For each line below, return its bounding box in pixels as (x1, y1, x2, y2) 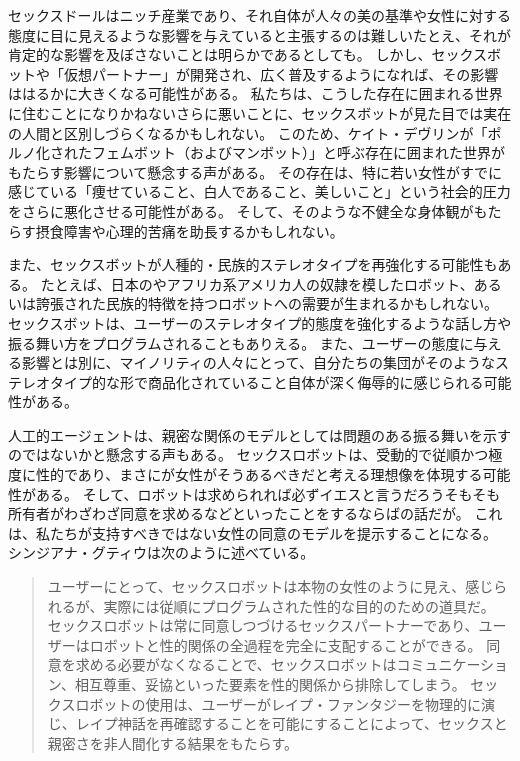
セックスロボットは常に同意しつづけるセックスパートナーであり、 (47, 615, 479, 636)
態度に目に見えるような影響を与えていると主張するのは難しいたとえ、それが (8, 24, 511, 45)
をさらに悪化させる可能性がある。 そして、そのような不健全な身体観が (8, 200, 474, 221)
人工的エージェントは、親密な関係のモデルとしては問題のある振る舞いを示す (8, 424, 512, 445)
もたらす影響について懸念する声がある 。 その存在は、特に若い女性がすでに (8, 161, 503, 182)
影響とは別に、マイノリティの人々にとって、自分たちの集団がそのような (21, 352, 495, 373)
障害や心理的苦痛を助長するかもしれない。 (63, 220, 344, 241)
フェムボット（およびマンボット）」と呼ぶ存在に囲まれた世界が (91, 142, 505, 163)
